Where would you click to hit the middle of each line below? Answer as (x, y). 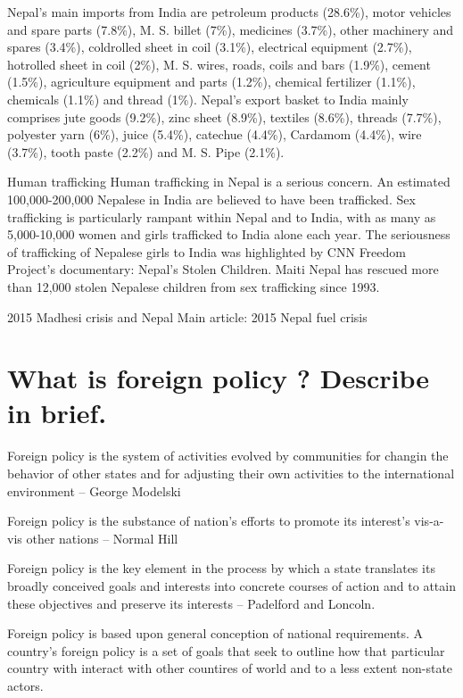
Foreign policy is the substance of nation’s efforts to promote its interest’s (209, 521)
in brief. (57, 413)
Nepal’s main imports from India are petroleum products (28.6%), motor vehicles (229, 12)
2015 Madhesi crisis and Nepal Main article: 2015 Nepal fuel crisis (187, 316)
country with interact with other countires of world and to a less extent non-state (230, 668)
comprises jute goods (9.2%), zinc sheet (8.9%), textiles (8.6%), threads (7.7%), (224, 116)
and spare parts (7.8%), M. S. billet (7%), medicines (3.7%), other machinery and (231, 29)
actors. (25, 685)
